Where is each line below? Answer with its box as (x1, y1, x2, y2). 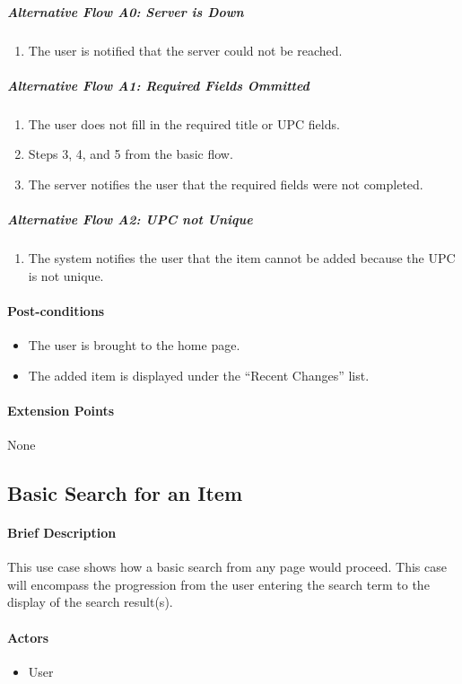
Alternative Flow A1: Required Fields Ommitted (7, 75, 309, 94)
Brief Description (7, 523, 117, 541)
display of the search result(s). (7, 592, 173, 611)
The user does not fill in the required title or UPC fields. (28, 114, 340, 133)
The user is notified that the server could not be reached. (28, 40, 343, 59)
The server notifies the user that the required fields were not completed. (28, 174, 423, 193)
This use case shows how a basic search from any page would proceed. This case (7, 557, 447, 576)
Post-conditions (7, 301, 105, 320)
